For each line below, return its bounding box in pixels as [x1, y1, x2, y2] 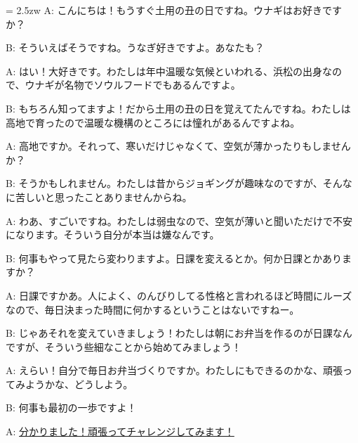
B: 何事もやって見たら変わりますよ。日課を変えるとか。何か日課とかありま [6, 250, 352, 265]
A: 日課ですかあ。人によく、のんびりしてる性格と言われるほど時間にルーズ [6, 288, 352, 302]
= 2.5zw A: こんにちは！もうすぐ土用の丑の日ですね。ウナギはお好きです [6, 3, 343, 17]
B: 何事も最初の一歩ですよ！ [6, 400, 137, 415]
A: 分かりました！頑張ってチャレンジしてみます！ [6, 424, 234, 439]
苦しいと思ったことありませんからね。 [15, 189, 192, 204]
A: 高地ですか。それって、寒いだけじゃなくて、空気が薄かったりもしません [6, 139, 351, 153]
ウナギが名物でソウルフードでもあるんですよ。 [25, 77, 241, 92]
